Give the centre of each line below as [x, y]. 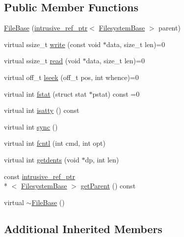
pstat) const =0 [116, 93]
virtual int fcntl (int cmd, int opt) [55, 143]
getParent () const [108, 186]
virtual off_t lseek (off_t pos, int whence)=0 [71, 77]
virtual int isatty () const [42, 110]
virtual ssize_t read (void [42, 61]
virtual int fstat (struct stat [45, 93]
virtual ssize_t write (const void [53, 44]
